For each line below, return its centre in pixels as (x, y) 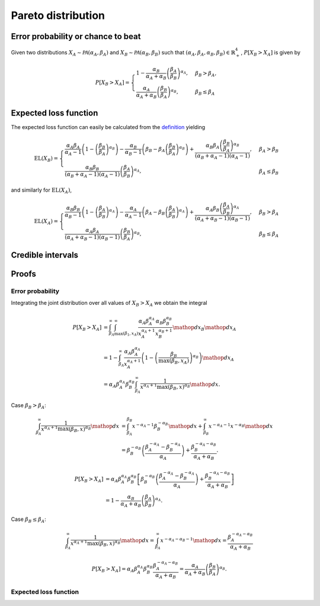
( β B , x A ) (179, 362)
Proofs (24, 274)
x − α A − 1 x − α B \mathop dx (241, 426)
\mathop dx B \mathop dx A (204, 328)
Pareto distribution (58, 15)
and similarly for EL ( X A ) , (41, 191)
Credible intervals (45, 255)
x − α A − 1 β (145, 426)
